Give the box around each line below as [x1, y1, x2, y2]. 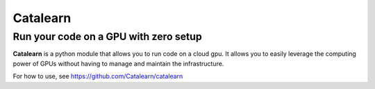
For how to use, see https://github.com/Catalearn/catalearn [12, 72, 183, 81]
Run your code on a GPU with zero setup [12, 30, 203, 43]
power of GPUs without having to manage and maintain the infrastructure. [12, 59, 224, 68]
